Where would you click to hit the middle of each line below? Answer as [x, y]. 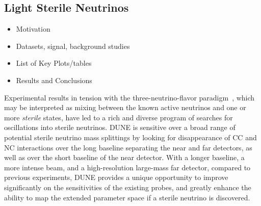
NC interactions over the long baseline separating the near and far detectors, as [128, 147]
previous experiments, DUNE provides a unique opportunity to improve [116, 177]
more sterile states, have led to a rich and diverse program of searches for [119, 117]
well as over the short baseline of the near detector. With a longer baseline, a [124, 157]
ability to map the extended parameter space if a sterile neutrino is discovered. [127, 197]
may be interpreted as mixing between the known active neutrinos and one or [125, 107]
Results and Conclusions [54, 80]
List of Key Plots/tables [54, 63]
